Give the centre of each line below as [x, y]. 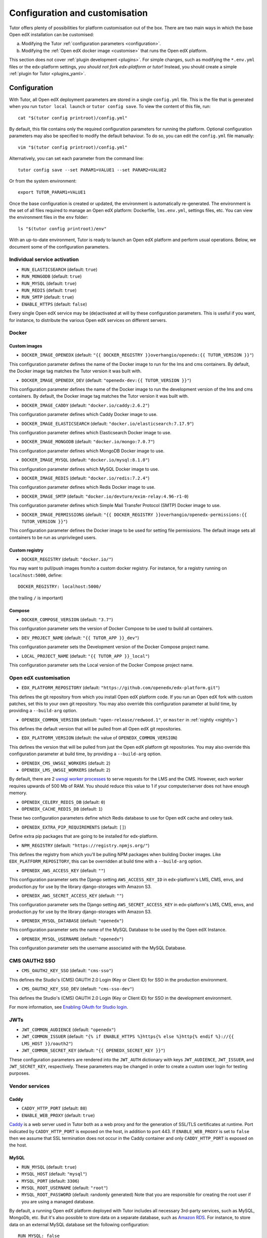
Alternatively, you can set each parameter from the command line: [77, 158]
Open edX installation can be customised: [51, 34]
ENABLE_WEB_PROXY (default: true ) [58, 1115]
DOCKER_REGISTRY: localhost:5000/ [60, 587]
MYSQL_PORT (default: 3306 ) [50, 1181]
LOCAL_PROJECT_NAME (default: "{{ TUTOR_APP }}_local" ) [86, 656]
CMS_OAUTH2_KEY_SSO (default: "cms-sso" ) [67, 971]
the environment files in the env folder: [49, 217]
